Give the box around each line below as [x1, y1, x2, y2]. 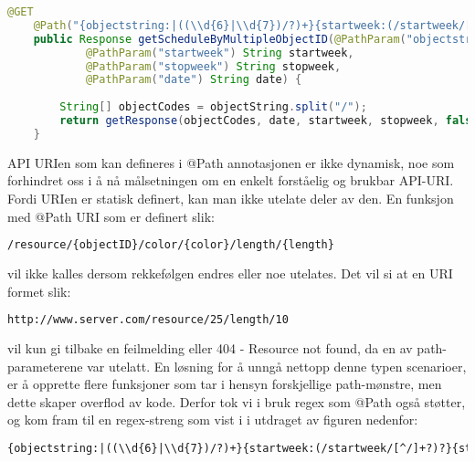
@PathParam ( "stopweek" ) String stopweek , [85, 59, 342, 73]
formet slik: [7, 281, 71, 300]
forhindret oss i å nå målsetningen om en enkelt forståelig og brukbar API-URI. [7, 171, 454, 190]
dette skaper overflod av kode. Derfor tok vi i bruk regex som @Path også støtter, [7, 392, 466, 411]
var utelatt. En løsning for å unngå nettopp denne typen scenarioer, [87, 356, 467, 375]
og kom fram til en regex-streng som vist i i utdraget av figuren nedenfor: [7, 410, 418, 429]
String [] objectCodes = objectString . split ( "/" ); [59, 100, 367, 114]
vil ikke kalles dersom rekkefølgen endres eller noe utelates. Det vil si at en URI [7, 264, 453, 282]
